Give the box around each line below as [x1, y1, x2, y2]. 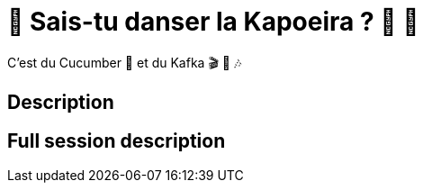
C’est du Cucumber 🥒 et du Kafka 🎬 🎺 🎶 [7, 54, 242, 70]
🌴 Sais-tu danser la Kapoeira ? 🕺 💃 [7, 6, 419, 37]
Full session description [7, 129, 226, 152]
